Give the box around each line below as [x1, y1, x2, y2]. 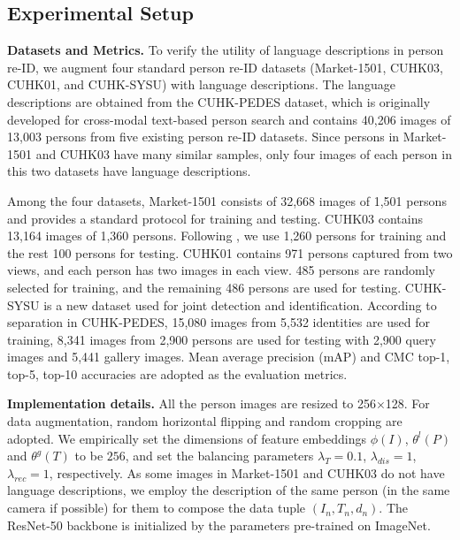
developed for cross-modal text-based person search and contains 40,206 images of [7, 110, 451, 128]
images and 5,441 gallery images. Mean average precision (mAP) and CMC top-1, [7, 347, 450, 366]
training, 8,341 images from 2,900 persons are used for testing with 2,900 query [7, 330, 436, 348]
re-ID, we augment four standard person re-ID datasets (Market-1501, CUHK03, [7, 57, 443, 76]
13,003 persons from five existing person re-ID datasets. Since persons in [7, 127, 400, 146]
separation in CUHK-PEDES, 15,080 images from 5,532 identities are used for [7, 313, 431, 331]
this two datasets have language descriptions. [7, 162, 251, 180]
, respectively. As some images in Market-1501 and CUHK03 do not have [49, 463, 445, 482]
